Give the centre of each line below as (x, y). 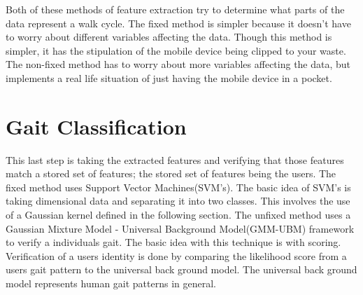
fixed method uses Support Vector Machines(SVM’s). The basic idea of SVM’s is (178, 187)
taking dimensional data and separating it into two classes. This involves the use (178, 201)
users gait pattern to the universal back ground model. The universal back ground (181, 269)
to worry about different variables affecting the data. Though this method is (169, 37)
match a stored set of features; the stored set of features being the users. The (171, 173)
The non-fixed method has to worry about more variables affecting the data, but (178, 64)
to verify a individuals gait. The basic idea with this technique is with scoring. (173, 242)
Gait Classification (96, 126)
